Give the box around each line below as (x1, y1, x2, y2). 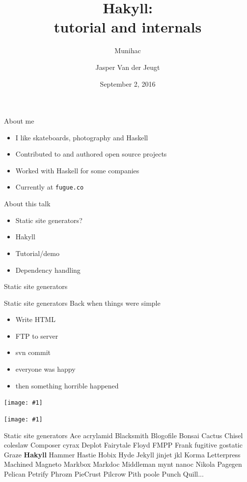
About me (4, 116, 34, 126)
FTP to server (15, 330, 58, 341)
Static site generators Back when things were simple (4, 297, 161, 308)
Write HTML (15, 314, 55, 324)
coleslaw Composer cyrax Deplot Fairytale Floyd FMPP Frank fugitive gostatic (4, 440, 243, 450)
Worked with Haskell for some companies (15, 165, 139, 175)
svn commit (15, 347, 51, 357)
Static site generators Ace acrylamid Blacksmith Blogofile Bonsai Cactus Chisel (4, 430, 243, 440)
